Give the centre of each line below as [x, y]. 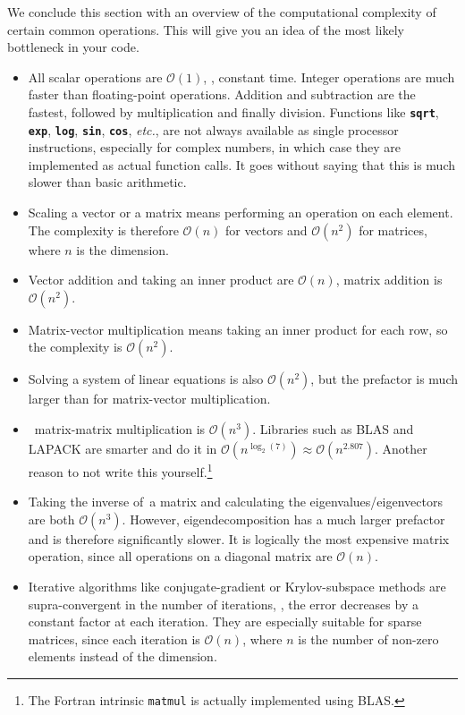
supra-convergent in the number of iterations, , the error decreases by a [223, 604]
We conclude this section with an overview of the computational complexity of [222, 12]
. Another [401, 449]
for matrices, [393, 230]
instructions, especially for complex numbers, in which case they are [215, 147]
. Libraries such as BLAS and [333, 429]
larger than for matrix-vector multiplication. [149, 399]
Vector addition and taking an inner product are [161, 280]
